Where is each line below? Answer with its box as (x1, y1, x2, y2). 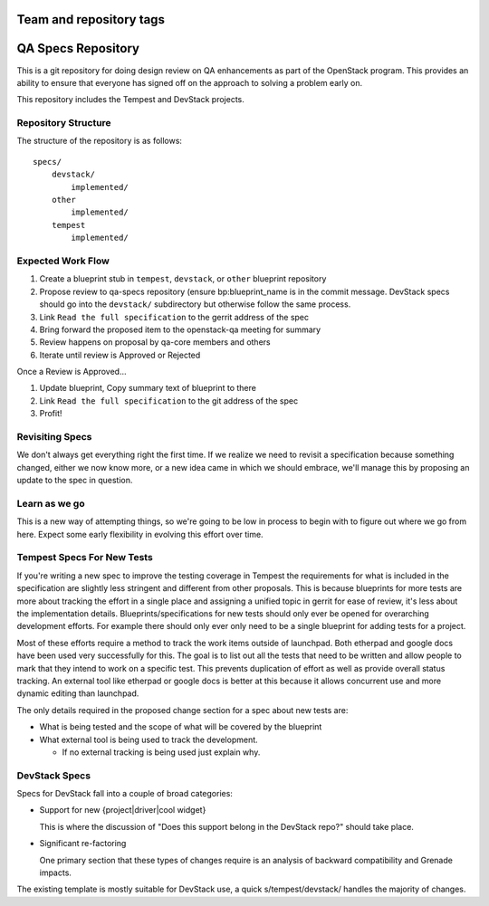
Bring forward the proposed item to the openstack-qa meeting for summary (39, 324, 321, 335)
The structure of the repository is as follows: (16, 136, 183, 147)
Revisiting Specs (16, 431, 92, 443)
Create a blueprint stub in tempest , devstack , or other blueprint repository (39, 273, 327, 284)
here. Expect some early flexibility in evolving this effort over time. (16, 529, 264, 539)
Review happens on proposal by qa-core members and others (39, 337, 271, 348)
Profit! (39, 408, 62, 419)
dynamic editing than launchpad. (16, 688, 139, 699)
